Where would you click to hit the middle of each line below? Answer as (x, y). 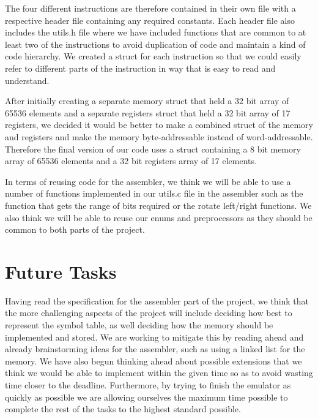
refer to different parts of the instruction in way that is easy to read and (140, 68)
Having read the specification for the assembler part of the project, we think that (157, 300)
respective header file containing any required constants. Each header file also (150, 20)
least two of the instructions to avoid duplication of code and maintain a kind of (155, 44)
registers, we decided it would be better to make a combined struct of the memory (159, 125)
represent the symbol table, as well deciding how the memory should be (139, 325)
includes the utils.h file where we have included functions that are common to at (156, 32)
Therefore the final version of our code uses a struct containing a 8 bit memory (153, 149)
